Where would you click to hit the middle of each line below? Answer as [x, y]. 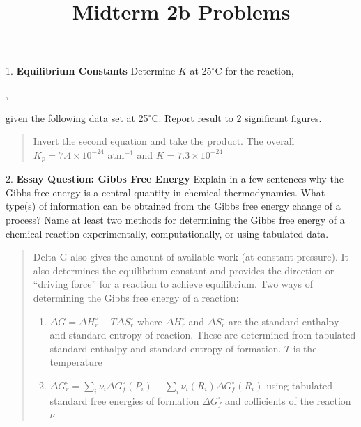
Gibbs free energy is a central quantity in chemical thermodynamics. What [166, 192]
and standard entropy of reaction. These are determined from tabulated [203, 335]
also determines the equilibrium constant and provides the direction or [184, 270]
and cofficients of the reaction [288, 400]
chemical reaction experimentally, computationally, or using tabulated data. [167, 233]
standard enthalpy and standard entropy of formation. [166, 348]
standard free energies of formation [124, 400]
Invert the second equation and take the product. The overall [164, 141]
